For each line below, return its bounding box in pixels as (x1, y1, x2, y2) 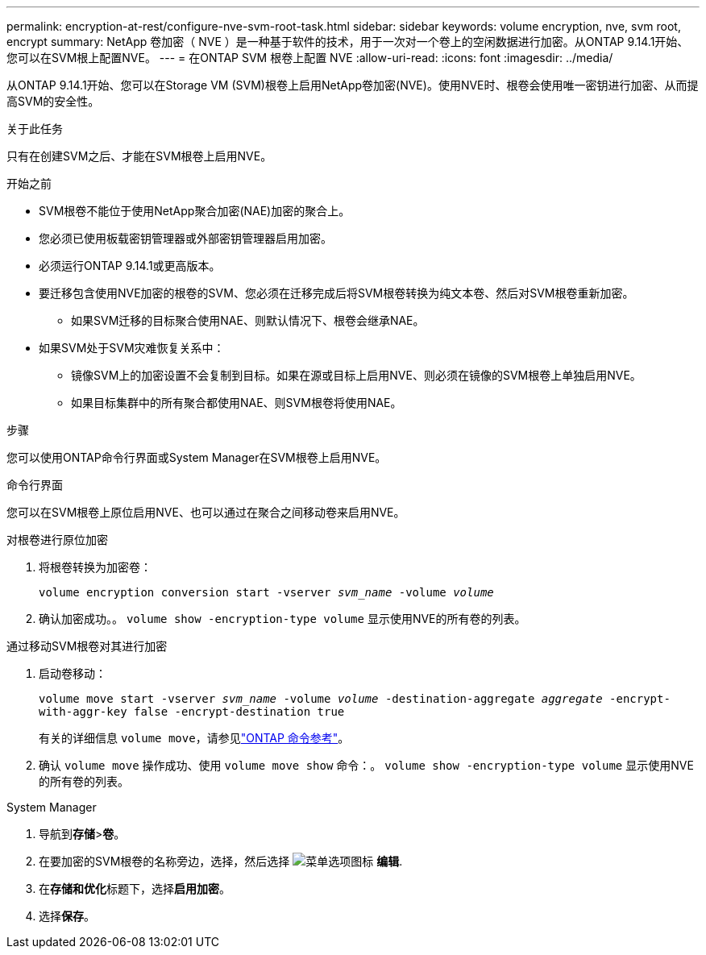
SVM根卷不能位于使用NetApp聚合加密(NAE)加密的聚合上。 (39, 204, 351, 218)
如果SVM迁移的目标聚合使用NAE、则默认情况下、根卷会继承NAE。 (71, 313, 425, 327)
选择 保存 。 (39, 909, 95, 923)
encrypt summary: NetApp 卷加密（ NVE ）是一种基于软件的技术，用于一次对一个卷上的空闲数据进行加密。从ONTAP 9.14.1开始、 (6, 35, 689, 48)
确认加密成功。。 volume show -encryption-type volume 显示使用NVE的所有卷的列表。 (39, 612, 526, 625)
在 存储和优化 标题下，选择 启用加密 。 (39, 882, 230, 895)
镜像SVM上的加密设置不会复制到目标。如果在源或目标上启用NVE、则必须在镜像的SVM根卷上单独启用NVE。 (71, 368, 642, 382)
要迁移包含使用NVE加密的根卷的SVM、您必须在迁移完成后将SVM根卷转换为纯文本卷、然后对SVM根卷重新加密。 (39, 286, 634, 300)
